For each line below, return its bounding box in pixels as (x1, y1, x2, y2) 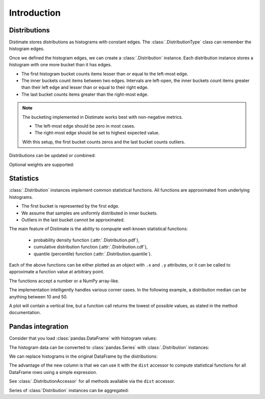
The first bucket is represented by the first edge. (21, 203, 120, 209)
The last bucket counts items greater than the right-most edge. (21, 91, 149, 97)
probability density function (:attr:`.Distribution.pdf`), (33, 237, 140, 243)
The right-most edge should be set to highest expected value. (34, 130, 160, 136)
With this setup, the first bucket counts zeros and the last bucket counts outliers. (22, 139, 185, 145)
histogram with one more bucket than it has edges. (9, 62, 112, 68)
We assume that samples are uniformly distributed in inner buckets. (21, 210, 158, 216)
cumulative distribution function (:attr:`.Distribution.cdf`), (33, 244, 148, 250)
